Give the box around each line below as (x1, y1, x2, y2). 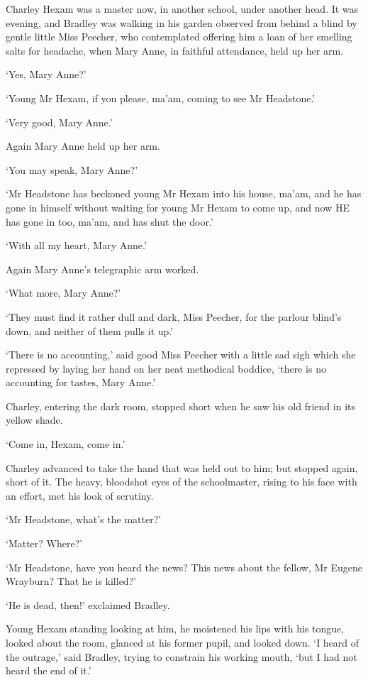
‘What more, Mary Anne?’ (6, 285, 121, 300)
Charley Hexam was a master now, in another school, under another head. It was (6, 1, 359, 16)
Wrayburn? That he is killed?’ (6, 574, 137, 588)
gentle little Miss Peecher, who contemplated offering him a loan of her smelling (6, 29, 352, 44)
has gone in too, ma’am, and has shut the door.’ (6, 214, 213, 229)
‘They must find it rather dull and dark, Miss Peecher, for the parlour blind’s (6, 309, 342, 324)
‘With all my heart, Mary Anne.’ (6, 238, 147, 253)
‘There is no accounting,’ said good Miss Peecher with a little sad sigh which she (6, 347, 356, 362)
